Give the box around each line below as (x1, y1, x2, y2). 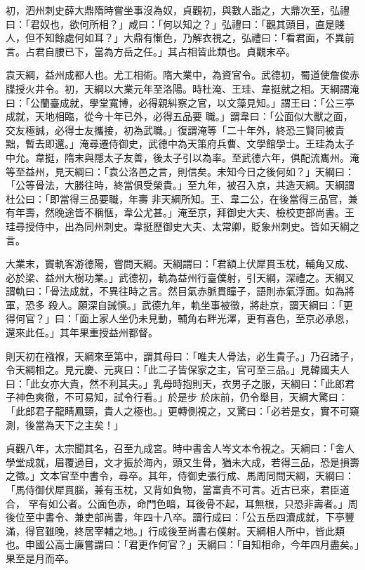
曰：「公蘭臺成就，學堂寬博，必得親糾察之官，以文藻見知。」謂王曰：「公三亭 (6, 95, 354, 110)
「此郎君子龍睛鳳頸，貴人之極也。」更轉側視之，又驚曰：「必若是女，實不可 (6, 404, 350, 418)
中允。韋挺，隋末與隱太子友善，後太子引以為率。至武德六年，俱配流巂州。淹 (6, 150, 359, 164)
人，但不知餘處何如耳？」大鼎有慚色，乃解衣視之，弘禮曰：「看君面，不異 (6, 30, 345, 45)
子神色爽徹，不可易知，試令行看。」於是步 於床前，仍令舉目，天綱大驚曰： (6, 390, 348, 404)
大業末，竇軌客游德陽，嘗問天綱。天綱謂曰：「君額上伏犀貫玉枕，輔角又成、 (6, 256, 354, 271)
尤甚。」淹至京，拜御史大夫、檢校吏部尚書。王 (142, 205, 354, 220)
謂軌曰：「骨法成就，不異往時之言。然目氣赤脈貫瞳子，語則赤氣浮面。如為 (6, 284, 345, 298)
